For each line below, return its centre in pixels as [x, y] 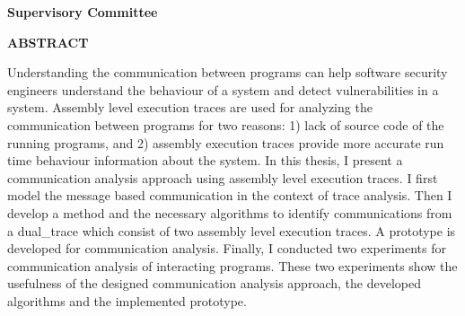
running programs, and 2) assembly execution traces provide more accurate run [226, 142]
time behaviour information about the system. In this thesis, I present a [205, 160]
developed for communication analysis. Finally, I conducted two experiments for [227, 248]
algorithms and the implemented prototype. [127, 300]
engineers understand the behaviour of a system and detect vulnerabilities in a [223, 89]
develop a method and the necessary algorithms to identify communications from [230, 212]
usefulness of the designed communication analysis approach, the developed [214, 283]
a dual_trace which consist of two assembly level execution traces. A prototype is [232, 230]
